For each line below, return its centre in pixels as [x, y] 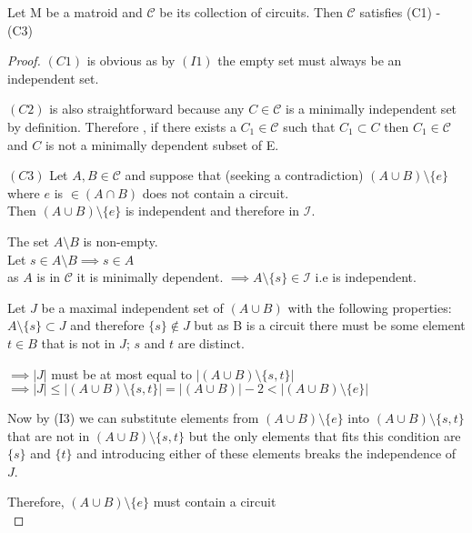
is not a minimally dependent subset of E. [162, 144]
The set [28, 241]
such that [309, 126]
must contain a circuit [215, 502]
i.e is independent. [366, 277]
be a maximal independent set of [132, 307]
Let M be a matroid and [75, 12]
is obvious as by [131, 60]
